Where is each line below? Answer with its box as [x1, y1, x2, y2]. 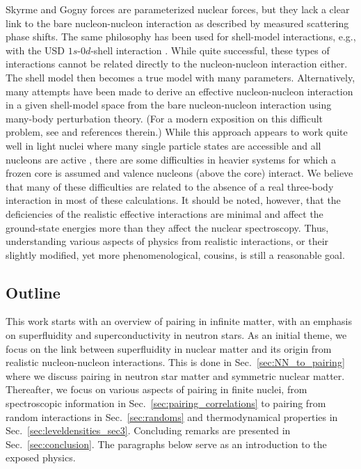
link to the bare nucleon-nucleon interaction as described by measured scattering [6, 15, 349, 30]
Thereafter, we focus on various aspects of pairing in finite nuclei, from [6, 382, 307, 397]
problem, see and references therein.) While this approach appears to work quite [6, 125, 348, 139]
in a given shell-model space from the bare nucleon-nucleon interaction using [6, 97, 332, 112]
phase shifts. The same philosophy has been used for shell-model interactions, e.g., [6, 29, 356, 44]
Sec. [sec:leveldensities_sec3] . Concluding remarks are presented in [6, 423, 291, 438]
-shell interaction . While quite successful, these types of [90, 42, 330, 57]
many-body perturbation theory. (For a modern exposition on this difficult [6, 111, 323, 125]
